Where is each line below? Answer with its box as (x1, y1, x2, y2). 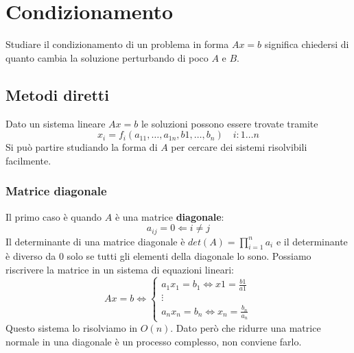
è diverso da (5, 249, 56, 263)
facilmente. (5, 153, 51, 167)
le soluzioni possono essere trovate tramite (141, 116, 318, 130)
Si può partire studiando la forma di (5, 140, 158, 154)
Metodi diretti (5, 84, 109, 105)
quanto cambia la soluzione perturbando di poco (5, 50, 209, 64)
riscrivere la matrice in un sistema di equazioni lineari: (5, 262, 234, 276)
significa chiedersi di (264, 37, 349, 51)
